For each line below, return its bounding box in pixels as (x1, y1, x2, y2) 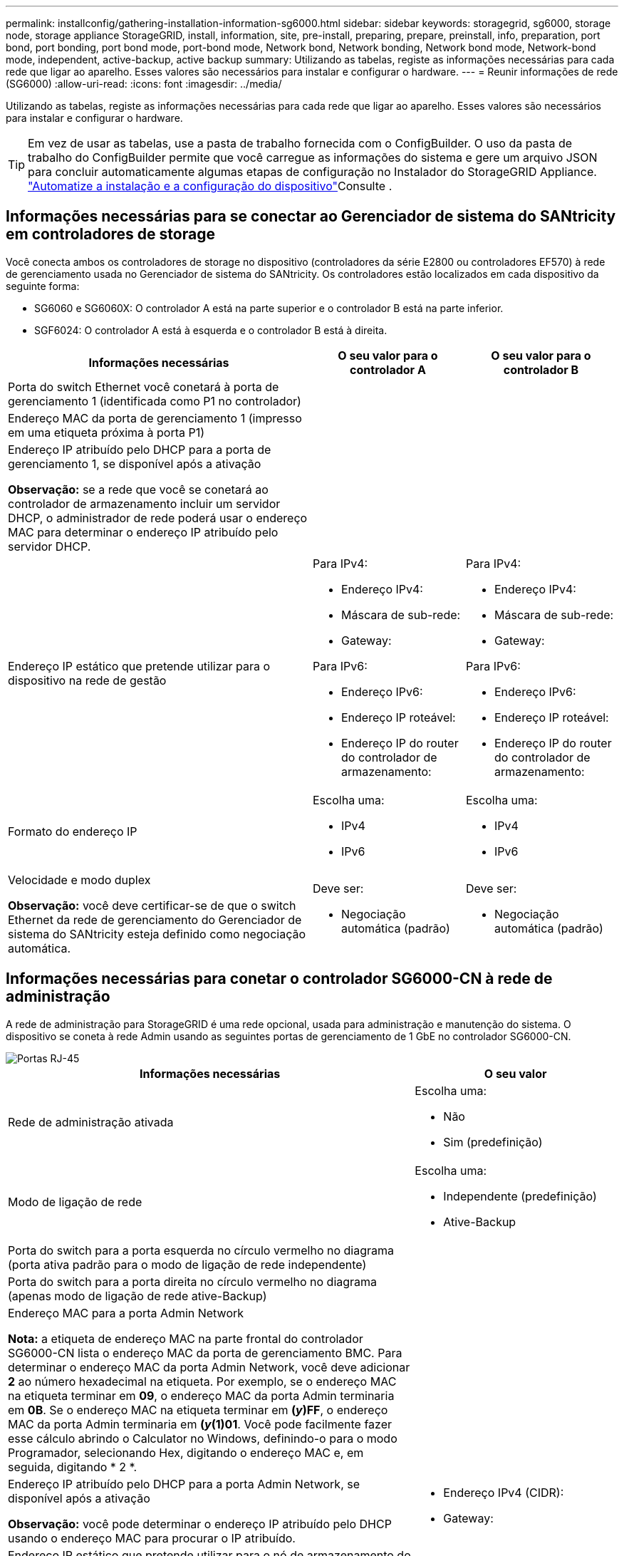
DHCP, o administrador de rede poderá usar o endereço (8, 510, 308, 525)
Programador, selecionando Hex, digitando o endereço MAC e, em (8, 1445, 364, 1460)
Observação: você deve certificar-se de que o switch (8, 898, 296, 913)
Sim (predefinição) (443, 1134, 543, 1149)
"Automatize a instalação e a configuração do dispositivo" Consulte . (28, 179, 392, 193)
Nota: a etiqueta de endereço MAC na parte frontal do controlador (8, 1331, 363, 1346)
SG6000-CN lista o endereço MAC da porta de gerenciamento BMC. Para (8, 1345, 402, 1360)
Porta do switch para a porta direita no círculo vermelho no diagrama (8, 1274, 378, 1289)
